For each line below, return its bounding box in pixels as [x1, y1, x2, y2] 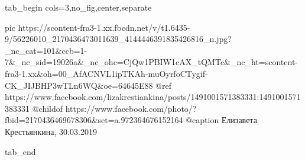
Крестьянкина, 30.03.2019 [5, 125, 97, 137]
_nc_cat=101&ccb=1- [5, 44, 87, 56]
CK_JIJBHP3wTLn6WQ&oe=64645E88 [5, 79, 153, 91]
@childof [32, 102, 63, 114]
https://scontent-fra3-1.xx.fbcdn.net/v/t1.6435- [18, 21, 190, 33]
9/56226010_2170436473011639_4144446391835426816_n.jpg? [5, 33, 232, 45]
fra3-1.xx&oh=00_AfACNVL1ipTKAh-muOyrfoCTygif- [5, 67, 208, 79]
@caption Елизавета [186, 114, 257, 126]
